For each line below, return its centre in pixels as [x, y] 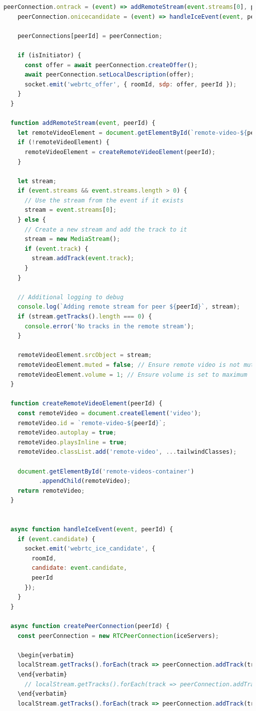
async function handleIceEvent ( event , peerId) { [92, 530]
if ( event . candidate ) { [56, 539]
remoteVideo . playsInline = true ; [72, 442]
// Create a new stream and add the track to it [106, 229]
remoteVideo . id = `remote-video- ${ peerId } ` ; [92, 423]
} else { [32, 220]
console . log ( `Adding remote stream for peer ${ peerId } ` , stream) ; [129, 307]
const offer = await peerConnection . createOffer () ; [111, 65]
